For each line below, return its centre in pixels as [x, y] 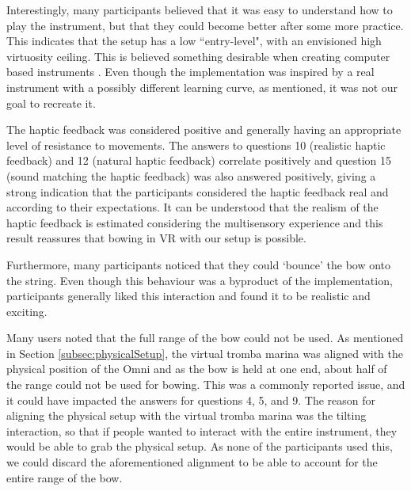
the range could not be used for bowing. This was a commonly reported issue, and [206, 384]
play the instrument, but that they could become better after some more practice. [205, 25]
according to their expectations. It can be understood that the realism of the [192, 207]
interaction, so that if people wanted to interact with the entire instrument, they [202, 430]
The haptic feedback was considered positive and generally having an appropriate [204, 129]
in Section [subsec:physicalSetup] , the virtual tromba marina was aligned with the [205, 353]
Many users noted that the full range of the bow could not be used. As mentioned [205, 338]
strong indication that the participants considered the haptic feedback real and [198, 191]
